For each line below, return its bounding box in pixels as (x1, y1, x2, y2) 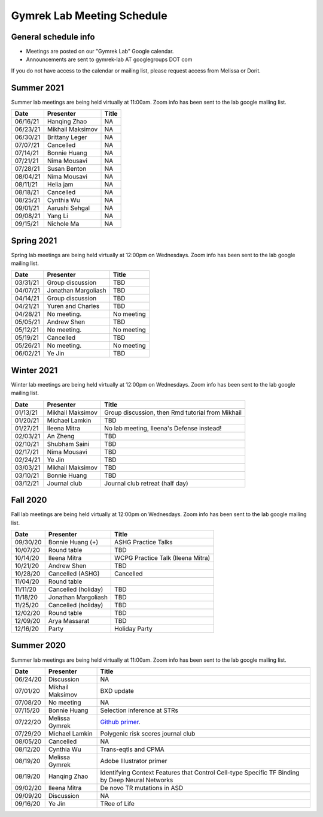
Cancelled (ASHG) (48, 569, 100, 578)
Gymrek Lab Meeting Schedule (11, 9, 167, 22)
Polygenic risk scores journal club (100, 729, 196, 737)
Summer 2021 (11, 83, 64, 93)
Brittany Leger (47, 133, 87, 141)
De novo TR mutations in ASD (100, 783, 184, 792)
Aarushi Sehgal (47, 204, 90, 212)
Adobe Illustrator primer (100, 756, 167, 765)
